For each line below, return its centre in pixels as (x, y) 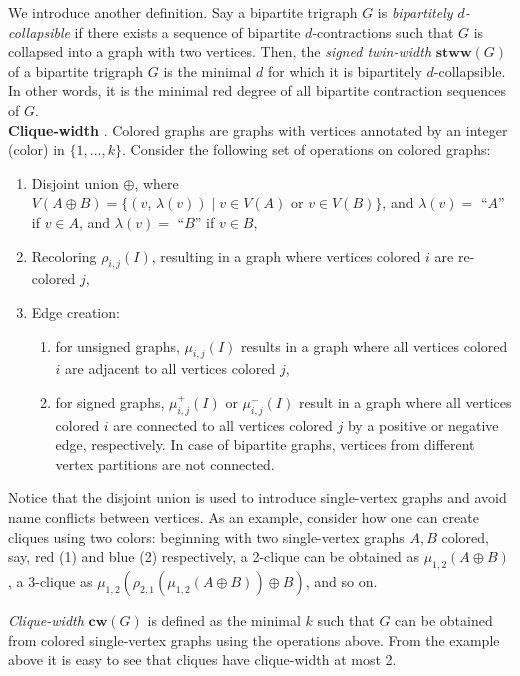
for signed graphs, (110, 401)
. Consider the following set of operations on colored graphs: (306, 149)
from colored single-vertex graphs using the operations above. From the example (254, 639)
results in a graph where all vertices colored (374, 345)
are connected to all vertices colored (223, 424)
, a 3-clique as (50, 581)
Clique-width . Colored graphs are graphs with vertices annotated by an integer (258, 129)
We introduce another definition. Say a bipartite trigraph (183, 12)
